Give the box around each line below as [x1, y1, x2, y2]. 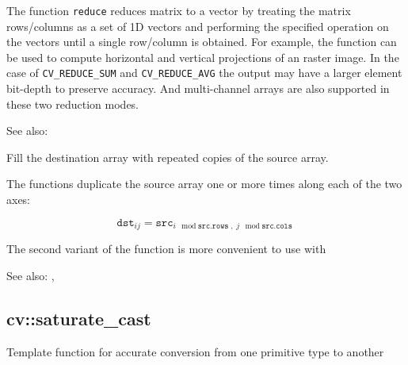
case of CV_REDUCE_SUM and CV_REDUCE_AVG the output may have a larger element [6, 64, 402, 81]
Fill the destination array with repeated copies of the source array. [6, 148, 329, 165]
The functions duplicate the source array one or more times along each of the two [6, 175, 402, 192]
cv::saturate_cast [6, 305, 151, 330]
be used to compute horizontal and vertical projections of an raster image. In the [6, 48, 399, 65]
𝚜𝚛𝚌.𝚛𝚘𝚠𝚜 [197, 222, 229, 231]
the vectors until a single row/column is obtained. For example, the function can [6, 33, 397, 50]
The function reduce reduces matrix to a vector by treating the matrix [6, 2, 351, 18]
